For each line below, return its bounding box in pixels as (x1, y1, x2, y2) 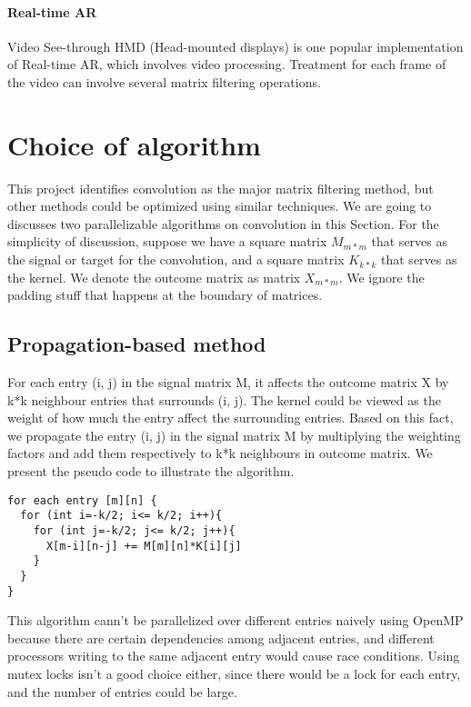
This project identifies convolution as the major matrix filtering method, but (7, 178, 434, 197)
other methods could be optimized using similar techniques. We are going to (7, 196, 432, 215)
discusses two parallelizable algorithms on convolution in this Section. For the (7, 214, 439, 233)
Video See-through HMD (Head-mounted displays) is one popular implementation (7, 36, 464, 55)
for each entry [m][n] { (7, 493, 157, 507)
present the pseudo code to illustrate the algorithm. (7, 462, 295, 481)
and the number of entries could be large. (7, 682, 237, 701)
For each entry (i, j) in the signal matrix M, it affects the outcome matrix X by (7, 373, 449, 392)
